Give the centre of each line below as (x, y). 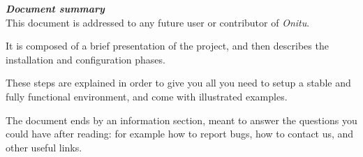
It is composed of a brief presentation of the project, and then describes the (167, 46)
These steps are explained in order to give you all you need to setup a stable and (178, 83)
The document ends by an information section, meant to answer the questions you (181, 120)
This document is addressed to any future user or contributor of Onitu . (158, 22)
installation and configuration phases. (86, 59)
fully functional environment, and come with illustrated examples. (147, 96)
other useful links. (44, 147)
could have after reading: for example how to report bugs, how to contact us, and (180, 134)
